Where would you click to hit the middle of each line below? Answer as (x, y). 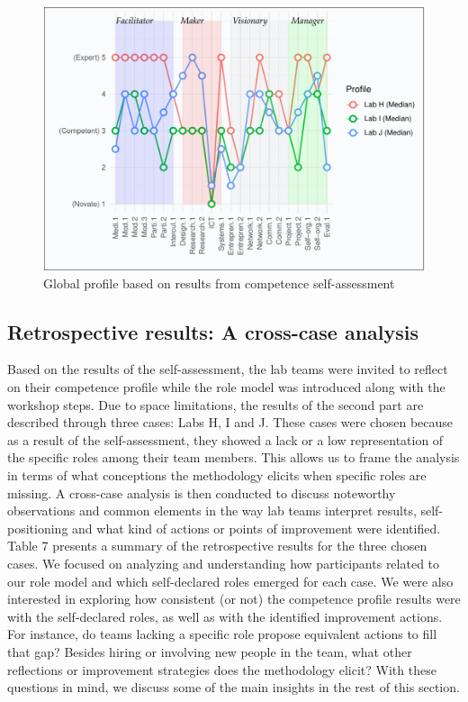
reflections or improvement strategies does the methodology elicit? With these (222, 669)
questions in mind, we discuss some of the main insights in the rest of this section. (234, 687)
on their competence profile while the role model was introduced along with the (226, 387)
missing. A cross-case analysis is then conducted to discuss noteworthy (202, 492)
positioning (38, 528)
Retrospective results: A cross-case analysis (213, 331)
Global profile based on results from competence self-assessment (219, 283)
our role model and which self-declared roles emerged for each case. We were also (230, 581)
